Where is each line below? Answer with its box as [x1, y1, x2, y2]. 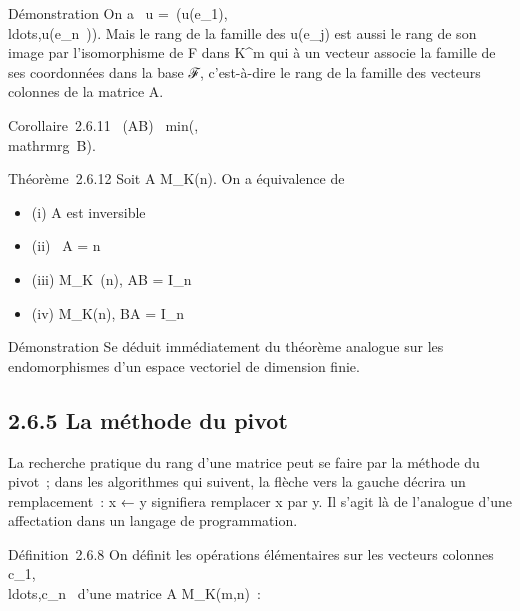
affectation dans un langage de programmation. [8, 510, 298, 531]
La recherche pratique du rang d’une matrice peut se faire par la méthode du [8, 451, 480, 472]
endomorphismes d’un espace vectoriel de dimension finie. [8, 355, 360, 376]
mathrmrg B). [8, 134, 96, 155]
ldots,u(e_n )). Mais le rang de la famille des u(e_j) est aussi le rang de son [8, 22, 477, 43]
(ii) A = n [31, 235, 101, 256]
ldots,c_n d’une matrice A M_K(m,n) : [8, 583, 261, 604]
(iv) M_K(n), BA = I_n [31, 302, 185, 323]
